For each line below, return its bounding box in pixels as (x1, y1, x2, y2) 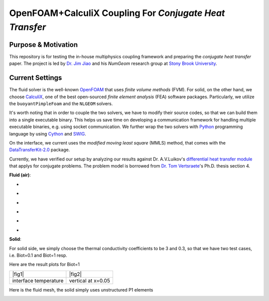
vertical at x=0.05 (69, 277, 111, 284)
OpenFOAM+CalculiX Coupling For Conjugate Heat (9, 7, 225, 18)
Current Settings (9, 74, 62, 82)
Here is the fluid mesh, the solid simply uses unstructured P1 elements (9, 287, 153, 293)
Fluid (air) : (9, 172, 31, 178)
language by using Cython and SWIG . (9, 131, 87, 137)
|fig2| (69, 271, 82, 278)
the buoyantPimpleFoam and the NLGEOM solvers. (9, 100, 113, 107)
